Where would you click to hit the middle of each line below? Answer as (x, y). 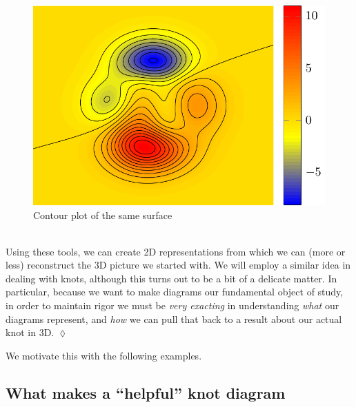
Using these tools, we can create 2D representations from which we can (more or (176, 251)
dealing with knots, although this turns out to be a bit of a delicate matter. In (171, 278)
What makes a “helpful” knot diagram (146, 392)
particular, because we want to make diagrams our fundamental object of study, (175, 292)
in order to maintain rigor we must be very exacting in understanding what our (172, 305)
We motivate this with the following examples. (104, 355)
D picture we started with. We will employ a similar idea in (225, 265)
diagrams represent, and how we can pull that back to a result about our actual (174, 319)
